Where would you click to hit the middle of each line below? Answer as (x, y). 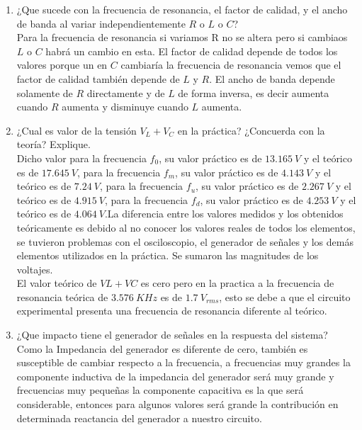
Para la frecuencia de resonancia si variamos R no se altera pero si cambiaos (182, 37)
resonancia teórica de (62, 296)
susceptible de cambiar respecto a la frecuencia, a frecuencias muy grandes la (183, 362)
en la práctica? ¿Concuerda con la (251, 130)
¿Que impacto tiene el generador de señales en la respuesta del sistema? (172, 335)
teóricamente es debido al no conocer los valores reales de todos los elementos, (186, 227)
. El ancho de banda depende (272, 78)
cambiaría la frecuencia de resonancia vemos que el (231, 65)
